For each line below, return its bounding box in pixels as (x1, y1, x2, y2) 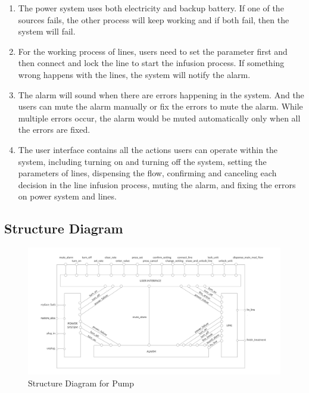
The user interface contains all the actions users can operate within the (18, 143, 278, 155)
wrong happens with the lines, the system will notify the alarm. (18, 68, 251, 80)
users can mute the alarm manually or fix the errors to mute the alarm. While (18, 100, 303, 113)
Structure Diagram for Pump (28, 376, 134, 389)
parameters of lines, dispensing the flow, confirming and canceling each (18, 167, 277, 179)
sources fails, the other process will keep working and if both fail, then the (18, 13, 289, 26)
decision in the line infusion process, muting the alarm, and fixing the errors (18, 178, 296, 191)
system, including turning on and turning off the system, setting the (18, 155, 267, 167)
